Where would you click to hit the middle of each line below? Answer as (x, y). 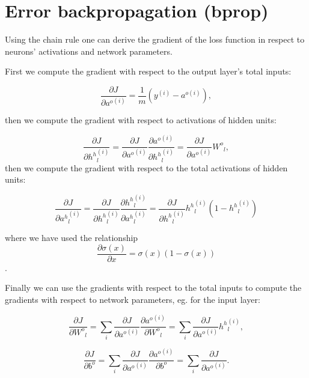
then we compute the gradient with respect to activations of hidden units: (141, 120)
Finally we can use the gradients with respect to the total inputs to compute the (153, 288)
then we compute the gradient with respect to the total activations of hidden (146, 167)
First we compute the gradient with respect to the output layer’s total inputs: (148, 71)
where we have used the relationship (72, 238)
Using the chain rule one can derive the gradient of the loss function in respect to (155, 39)
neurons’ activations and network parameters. (89, 51)
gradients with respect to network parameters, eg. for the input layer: (133, 299)
